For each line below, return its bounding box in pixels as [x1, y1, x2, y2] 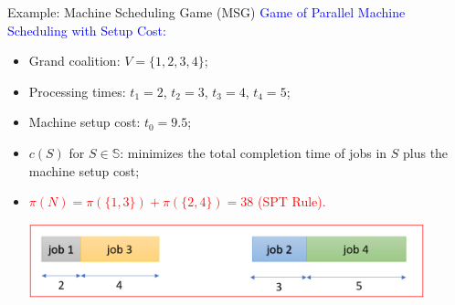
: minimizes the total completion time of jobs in [120, 142, 387, 162]
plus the [403, 142, 449, 162]
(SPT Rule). [257, 192, 326, 211]
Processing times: [28, 81, 126, 100]
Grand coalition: [28, 51, 121, 70]
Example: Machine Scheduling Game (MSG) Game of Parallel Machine [7, 3, 406, 21]
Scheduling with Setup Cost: [7, 20, 166, 39]
